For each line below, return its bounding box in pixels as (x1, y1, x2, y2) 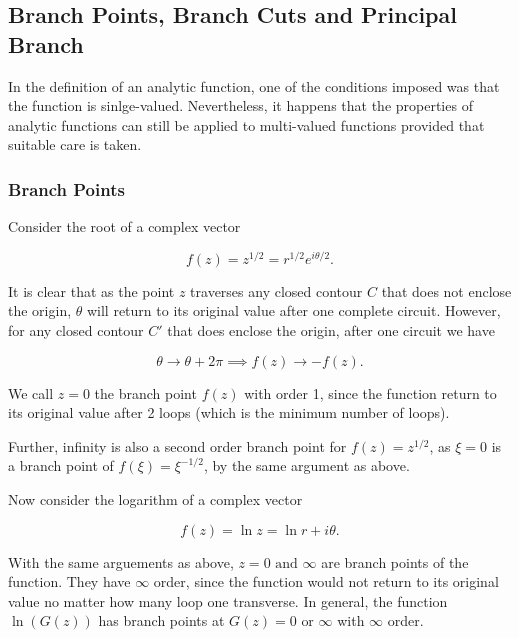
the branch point (94, 382, 197, 403)
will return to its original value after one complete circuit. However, (86, 300, 501, 321)
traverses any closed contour (190, 280, 363, 301)
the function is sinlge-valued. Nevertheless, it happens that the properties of (8, 95, 473, 116)
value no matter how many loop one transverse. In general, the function (8, 590, 448, 611)
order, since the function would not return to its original (153, 571, 499, 592)
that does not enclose (381, 280, 512, 301)
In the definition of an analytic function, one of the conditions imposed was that (8, 75, 500, 96)
